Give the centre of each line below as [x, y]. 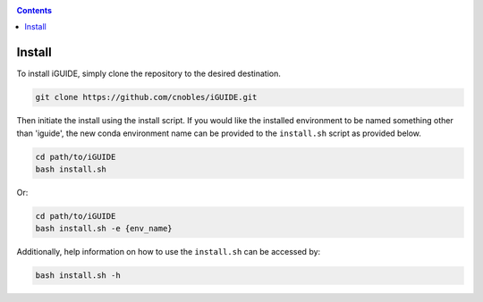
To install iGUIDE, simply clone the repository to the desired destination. [148, 74]
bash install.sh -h [78, 276]
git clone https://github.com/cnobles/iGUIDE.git [146, 97]
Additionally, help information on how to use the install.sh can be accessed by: [169, 252]
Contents [34, 10]
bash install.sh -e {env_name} [104, 229]
